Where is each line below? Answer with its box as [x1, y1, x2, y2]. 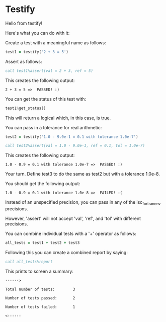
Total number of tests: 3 [5, 287, 75, 292]
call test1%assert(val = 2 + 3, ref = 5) [5, 68, 94, 73]
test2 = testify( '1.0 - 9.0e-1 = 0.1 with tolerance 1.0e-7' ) [5, 134, 138, 139]
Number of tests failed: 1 [5, 304, 75, 309]
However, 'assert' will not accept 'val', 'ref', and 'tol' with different [5, 215, 141, 222]
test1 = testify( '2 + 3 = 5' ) [5, 49, 69, 54]
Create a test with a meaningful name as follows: [5, 39, 107, 46]
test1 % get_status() [5, 106, 46, 111]
